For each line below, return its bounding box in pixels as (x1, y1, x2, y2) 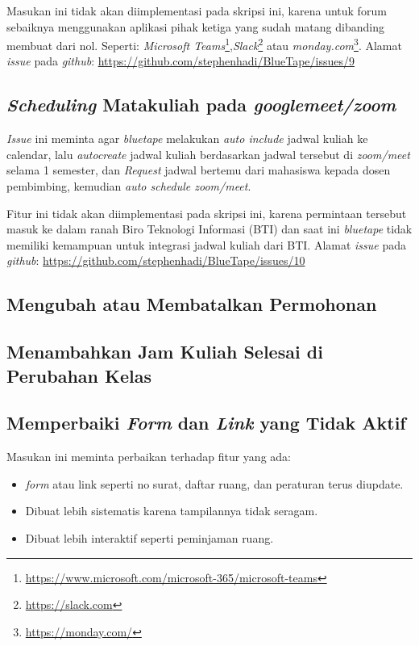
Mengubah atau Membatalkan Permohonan (6, 292, 377, 317)
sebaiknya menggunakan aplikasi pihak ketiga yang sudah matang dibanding (6, 18, 384, 35)
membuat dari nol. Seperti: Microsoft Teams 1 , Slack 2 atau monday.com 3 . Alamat (6, 35, 402, 53)
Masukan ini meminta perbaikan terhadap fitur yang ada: (6, 448, 291, 465)
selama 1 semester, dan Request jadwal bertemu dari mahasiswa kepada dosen (6, 161, 391, 178)
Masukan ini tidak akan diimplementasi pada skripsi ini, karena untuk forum (6, 2, 387, 19)
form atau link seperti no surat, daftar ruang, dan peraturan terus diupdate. (25, 475, 404, 492)
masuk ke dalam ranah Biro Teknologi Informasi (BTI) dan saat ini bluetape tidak (6, 220, 413, 237)
